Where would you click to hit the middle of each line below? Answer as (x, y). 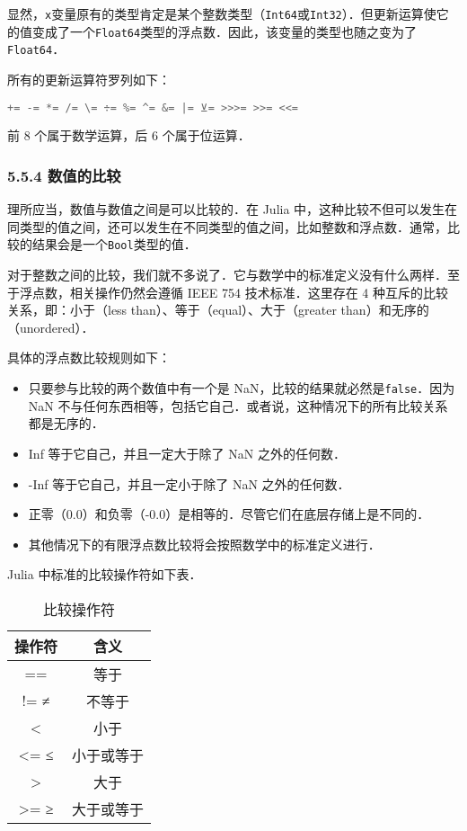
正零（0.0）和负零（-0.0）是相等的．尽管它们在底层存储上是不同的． (229, 514)
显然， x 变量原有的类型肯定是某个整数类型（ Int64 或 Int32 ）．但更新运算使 (222, 13)
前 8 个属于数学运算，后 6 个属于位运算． (129, 135)
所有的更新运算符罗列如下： (89, 79)
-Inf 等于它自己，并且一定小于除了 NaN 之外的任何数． (189, 483)
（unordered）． (51, 327)
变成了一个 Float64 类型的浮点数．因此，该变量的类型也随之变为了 (225, 31)
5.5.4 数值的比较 (64, 175)
